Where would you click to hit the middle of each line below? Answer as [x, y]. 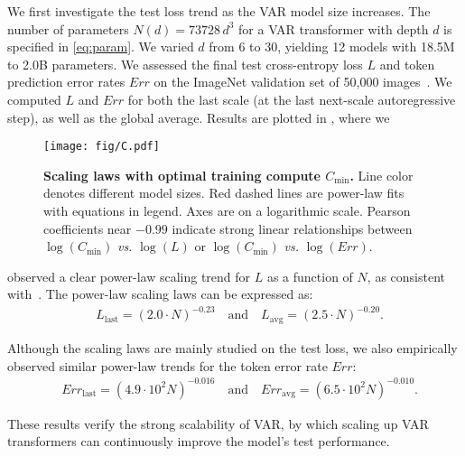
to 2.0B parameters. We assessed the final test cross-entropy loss [185, 64]
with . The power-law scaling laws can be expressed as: [160, 294]
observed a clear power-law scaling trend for [129, 276]
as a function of [310, 276]
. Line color [381, 175]
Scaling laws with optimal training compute [182, 175]
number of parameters [68, 28]
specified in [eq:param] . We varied [101, 47]
